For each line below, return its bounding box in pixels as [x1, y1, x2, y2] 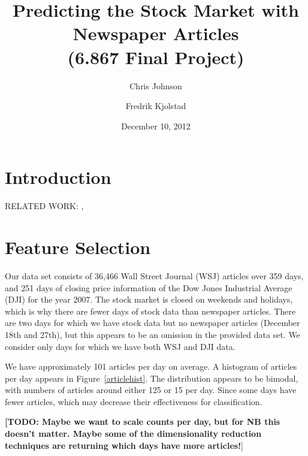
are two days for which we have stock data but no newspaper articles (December [5, 316, 300, 329]
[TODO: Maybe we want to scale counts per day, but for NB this [5, 415, 280, 428]
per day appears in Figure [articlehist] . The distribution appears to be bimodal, [5, 372, 298, 384]
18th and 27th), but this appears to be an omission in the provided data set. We [5, 328, 300, 340]
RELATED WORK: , [5, 200, 84, 212]
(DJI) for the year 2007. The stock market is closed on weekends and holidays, [5, 293, 293, 306]
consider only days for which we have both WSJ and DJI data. [5, 340, 235, 352]
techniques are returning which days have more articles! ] [5, 439, 243, 451]
